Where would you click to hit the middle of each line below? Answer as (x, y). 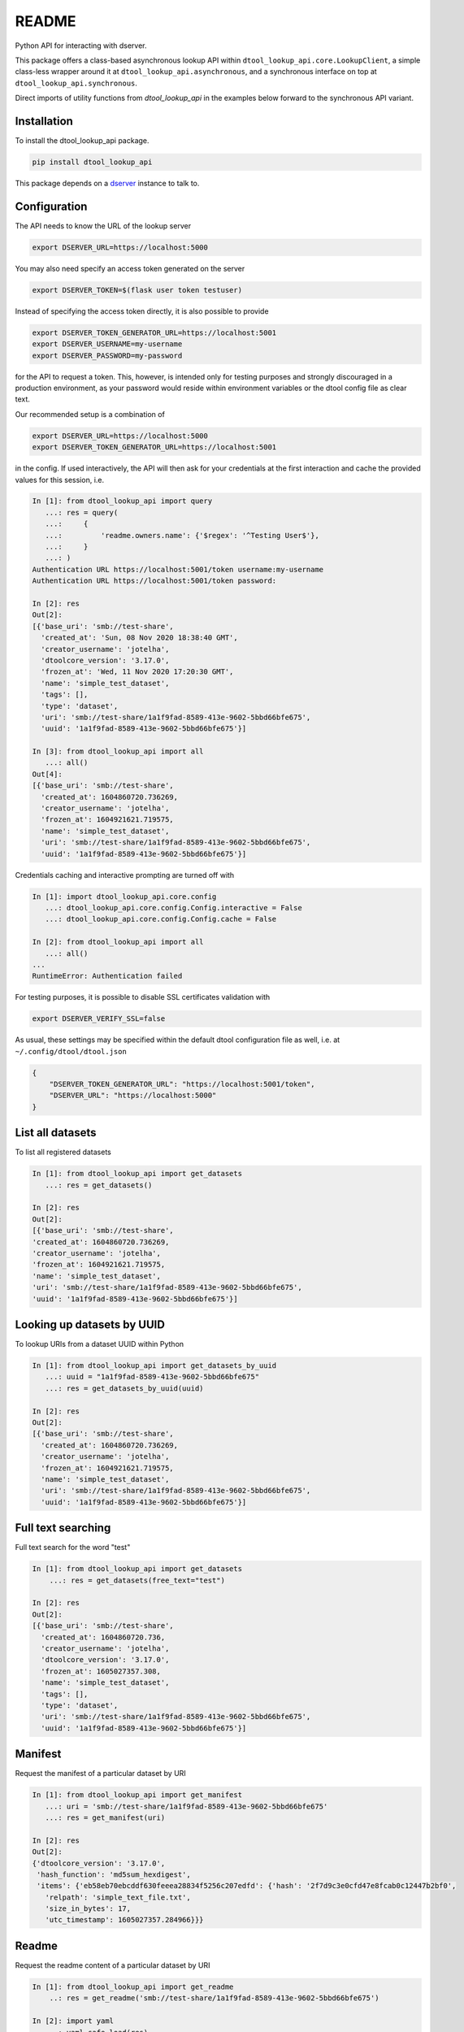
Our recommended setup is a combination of (90, 414)
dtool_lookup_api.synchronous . (76, 83)
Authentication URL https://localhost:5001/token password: (154, 581)
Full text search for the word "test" (73, 1548)
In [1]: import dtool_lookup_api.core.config (124, 897)
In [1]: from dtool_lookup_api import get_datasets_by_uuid (154, 1366)
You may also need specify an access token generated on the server (130, 268)
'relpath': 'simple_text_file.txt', (118, 1897)
